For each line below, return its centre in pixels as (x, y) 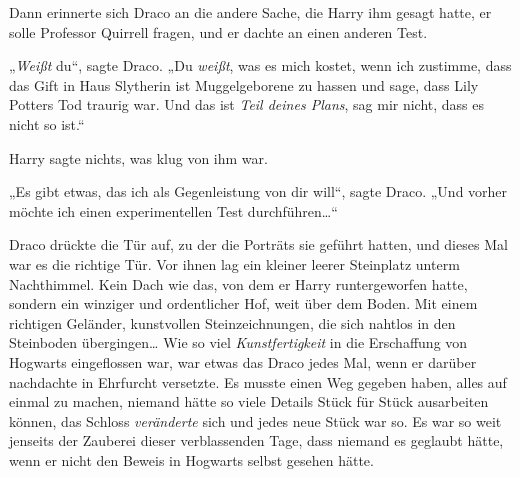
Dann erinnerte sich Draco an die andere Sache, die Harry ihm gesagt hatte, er (250, 12)
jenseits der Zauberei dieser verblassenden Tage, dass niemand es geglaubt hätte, (256, 440)
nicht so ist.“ (47, 123)
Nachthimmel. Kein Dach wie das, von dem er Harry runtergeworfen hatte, (238, 283)
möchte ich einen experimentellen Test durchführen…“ (173, 210)
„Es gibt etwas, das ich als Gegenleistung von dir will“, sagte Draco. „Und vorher (258, 191)
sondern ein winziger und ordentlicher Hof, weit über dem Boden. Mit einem (243, 303)
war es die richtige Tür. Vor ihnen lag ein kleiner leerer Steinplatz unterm (234, 263)
